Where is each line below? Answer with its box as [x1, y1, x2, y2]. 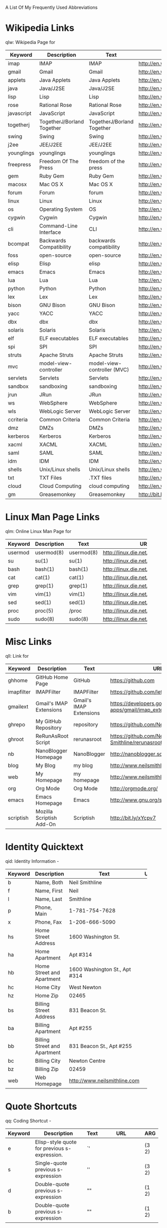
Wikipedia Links [5, 23, 75, 34]
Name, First [35, 887, 63, 894]
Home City [35, 984, 61, 991]
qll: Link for [5, 653, 29, 659]
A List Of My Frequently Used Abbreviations [5, 5, 98, 10]
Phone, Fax [35, 918, 62, 925]
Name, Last [35, 895, 62, 902]
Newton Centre [68, 1057, 106, 1064]
